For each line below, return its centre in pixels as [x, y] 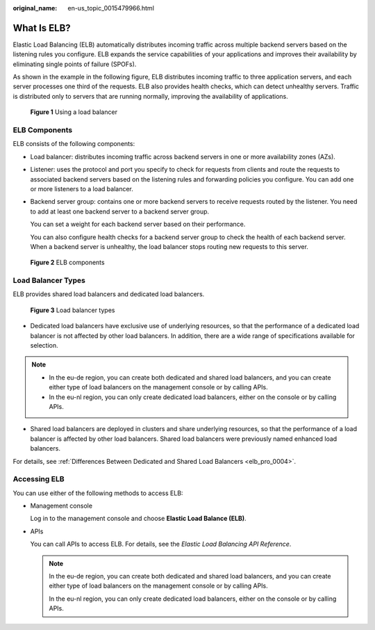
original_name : [35, 8]
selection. [44, 345]
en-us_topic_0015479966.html [111, 8]
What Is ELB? [42, 28]
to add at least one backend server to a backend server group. [120, 211]
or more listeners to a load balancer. [82, 188]
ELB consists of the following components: [74, 144]
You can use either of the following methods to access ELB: [98, 493]
